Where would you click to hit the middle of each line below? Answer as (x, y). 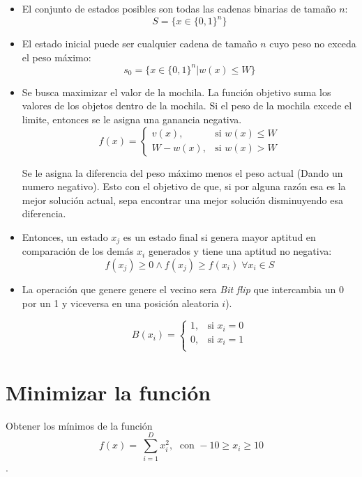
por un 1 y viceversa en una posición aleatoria (120, 303)
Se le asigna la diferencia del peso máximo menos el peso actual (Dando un (182, 172)
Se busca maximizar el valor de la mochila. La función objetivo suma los (176, 92)
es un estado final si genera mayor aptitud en (219, 236)
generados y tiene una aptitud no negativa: (240, 251)
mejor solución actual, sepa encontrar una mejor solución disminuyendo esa (183, 200)
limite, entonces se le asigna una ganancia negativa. (132, 119)
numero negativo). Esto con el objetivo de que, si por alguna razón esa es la (184, 186)
